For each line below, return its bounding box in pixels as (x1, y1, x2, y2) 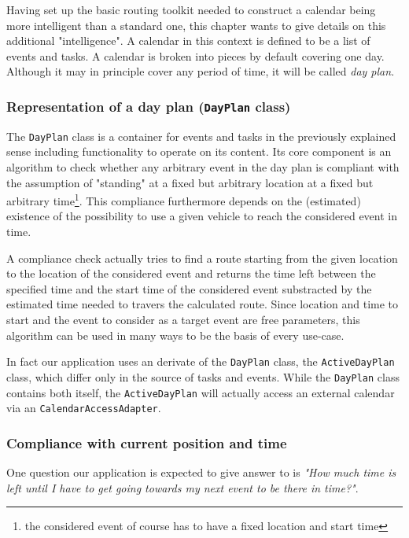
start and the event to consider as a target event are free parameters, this (6, 311, 360, 327)
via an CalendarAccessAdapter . (6, 400, 161, 416)
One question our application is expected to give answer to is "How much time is (6, 464, 396, 481)
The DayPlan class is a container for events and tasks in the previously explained (6, 127, 396, 144)
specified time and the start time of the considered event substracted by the (6, 280, 372, 297)
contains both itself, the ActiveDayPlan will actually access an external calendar (6, 384, 395, 400)
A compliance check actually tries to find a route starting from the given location (6, 249, 398, 266)
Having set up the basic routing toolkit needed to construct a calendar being (6, 2, 376, 17)
